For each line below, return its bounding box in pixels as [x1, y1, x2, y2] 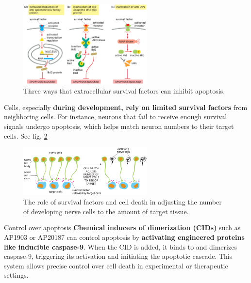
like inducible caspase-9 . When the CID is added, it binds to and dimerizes [4, 241, 237, 252]
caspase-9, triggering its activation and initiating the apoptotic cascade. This [4, 251, 233, 261]
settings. [4, 270, 29, 280]
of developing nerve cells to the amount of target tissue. [23, 206, 189, 216]
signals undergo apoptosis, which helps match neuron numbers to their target [4, 121, 234, 131]
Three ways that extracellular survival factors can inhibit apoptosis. [23, 86, 225, 96]
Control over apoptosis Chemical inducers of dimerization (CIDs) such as [4, 222, 241, 233]
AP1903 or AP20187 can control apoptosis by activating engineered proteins [4, 232, 245, 242]
